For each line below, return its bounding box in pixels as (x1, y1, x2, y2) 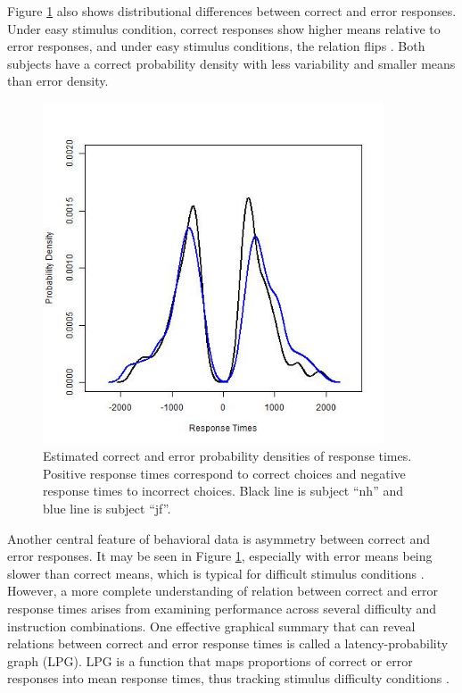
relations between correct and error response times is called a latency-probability (7, 634, 449, 653)
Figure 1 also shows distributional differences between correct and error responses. (7, 2, 457, 20)
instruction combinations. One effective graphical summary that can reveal (7, 616, 416, 635)
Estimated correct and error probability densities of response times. (43, 447, 412, 465)
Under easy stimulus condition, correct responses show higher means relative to (7, 19, 441, 38)
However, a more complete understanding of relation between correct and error (7, 581, 439, 600)
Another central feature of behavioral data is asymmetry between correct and (7, 529, 431, 547)
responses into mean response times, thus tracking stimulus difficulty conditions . (7, 669, 450, 688)
